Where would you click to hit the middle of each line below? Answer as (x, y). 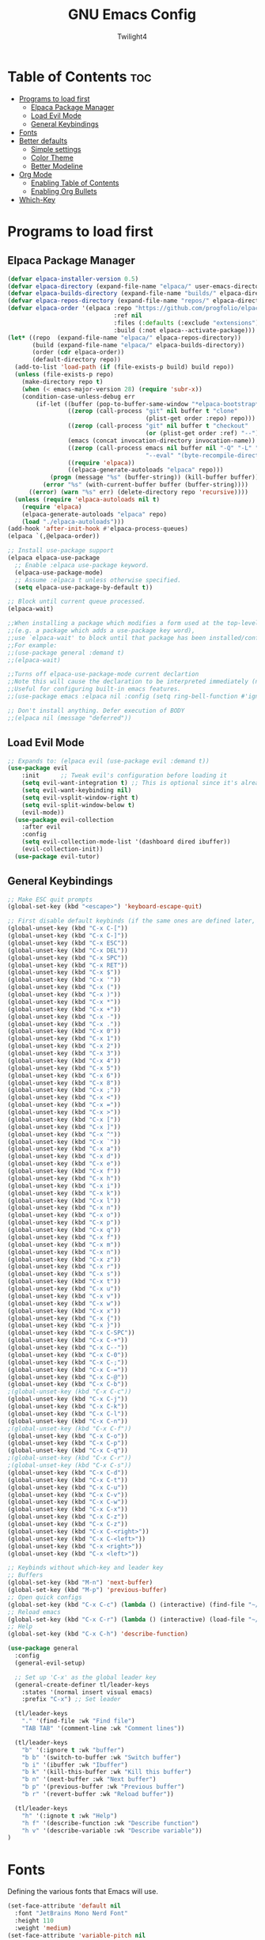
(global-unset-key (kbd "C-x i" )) (64, 1186)
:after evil (41, 827)
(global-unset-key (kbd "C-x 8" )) (64, 1083)
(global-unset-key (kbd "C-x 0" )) (64, 1031)
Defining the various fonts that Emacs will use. (83, 1892)
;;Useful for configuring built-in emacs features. (94, 689)
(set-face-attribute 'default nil (64, 1906)
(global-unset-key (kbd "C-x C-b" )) (68, 1385)
